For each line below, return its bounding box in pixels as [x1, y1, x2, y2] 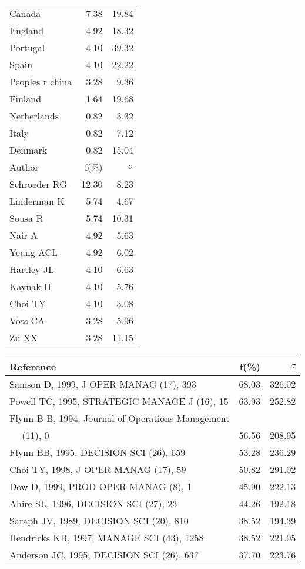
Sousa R [9, 211, 43, 225]
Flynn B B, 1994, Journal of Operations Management [9, 411, 230, 425]
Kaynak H [9, 279, 52, 293]
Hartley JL [9, 262, 55, 276]
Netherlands [9, 109, 59, 122]
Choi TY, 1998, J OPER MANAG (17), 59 [9, 462, 186, 476]
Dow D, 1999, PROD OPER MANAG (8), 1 [9, 480, 192, 493]
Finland [9, 92, 42, 105]
